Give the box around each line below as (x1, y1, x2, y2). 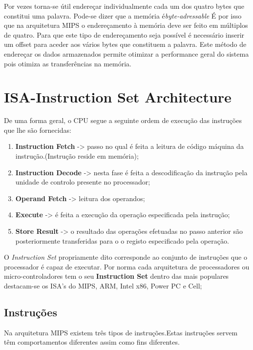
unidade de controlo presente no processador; (15, 177, 150, 187)
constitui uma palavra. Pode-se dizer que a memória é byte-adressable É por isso (4, 10, 242, 21)
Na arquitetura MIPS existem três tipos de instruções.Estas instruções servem (4, 327, 238, 337)
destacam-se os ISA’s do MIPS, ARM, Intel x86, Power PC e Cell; (4, 281, 202, 290)
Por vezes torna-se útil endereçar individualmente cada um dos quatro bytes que (4, 1, 244, 11)
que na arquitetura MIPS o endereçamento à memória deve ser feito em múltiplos (4, 20, 248, 30)
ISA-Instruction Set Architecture (4, 87, 232, 107)
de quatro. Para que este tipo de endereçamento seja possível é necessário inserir (4, 29, 245, 40)
